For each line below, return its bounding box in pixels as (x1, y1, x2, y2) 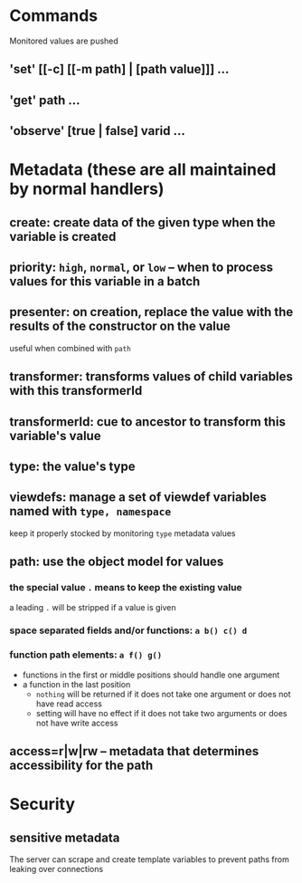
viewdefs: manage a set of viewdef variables (9, 490, 267, 505)
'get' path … (9, 92, 80, 108)
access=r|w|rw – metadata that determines (9, 744, 260, 759)
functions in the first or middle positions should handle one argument (22, 669, 280, 680)
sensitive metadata (9, 830, 120, 845)
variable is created (9, 228, 117, 245)
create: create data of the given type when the (9, 215, 276, 230)
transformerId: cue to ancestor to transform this (9, 414, 287, 429)
